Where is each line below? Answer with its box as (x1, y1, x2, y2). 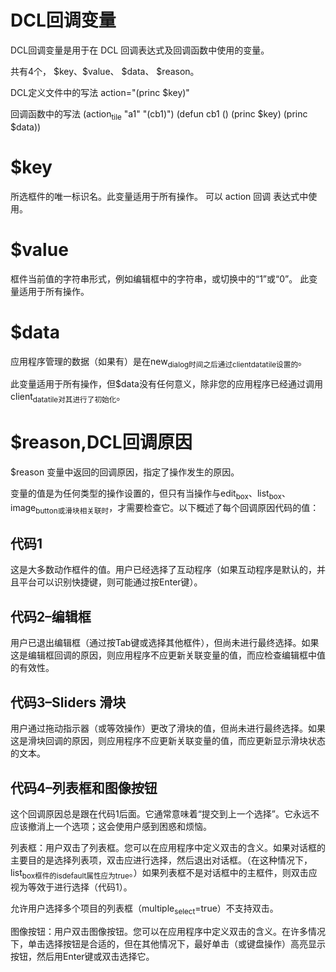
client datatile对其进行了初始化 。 (10, 391, 126, 405)
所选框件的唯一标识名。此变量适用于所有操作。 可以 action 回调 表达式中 (10, 190, 309, 202)
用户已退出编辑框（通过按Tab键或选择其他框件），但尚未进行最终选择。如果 (10, 637, 320, 649)
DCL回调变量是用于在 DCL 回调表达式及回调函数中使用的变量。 (10, 44, 270, 56)
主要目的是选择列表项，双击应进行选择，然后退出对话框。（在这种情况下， (10, 854, 313, 866)
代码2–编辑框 (10, 608, 92, 625)
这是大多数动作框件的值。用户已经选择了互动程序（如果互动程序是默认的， (10, 564, 317, 576)
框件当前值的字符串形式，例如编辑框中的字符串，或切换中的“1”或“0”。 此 (10, 272, 310, 285)
